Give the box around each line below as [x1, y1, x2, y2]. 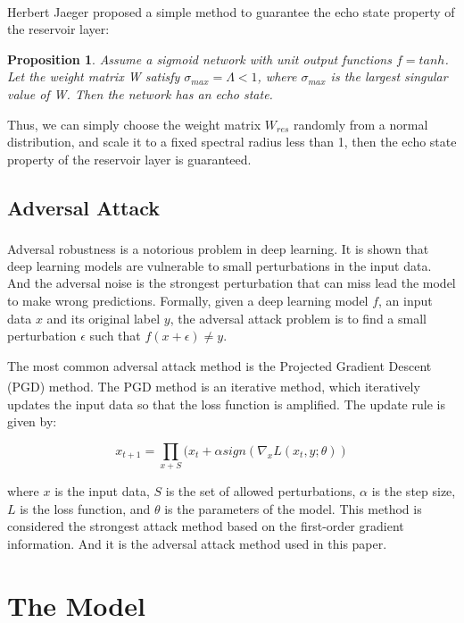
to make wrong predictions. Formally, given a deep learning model [7, 291, 369, 310]
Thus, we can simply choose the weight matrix [7, 114, 261, 133]
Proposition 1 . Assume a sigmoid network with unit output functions [7, 49, 392, 68]
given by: [7, 412, 57, 431]
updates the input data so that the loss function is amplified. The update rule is [7, 394, 445, 413]
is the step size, [371, 482, 456, 501]
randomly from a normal [294, 114, 428, 133]
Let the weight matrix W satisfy [7, 67, 180, 86]
